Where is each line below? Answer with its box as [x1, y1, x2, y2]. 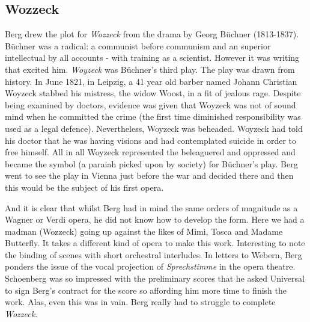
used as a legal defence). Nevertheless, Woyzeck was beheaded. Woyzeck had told [5, 122, 303, 134]
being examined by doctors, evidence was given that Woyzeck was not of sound [5, 98, 296, 111]
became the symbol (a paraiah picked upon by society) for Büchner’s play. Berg [5, 157, 298, 170]
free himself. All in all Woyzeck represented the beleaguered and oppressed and [5, 146, 296, 158]
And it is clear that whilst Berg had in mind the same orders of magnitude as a [5, 201, 298, 214]
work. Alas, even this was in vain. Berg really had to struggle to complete [5, 296, 276, 308]
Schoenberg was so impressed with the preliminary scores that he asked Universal [5, 272, 305, 285]
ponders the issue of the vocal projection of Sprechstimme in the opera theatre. [5, 260, 296, 273]
